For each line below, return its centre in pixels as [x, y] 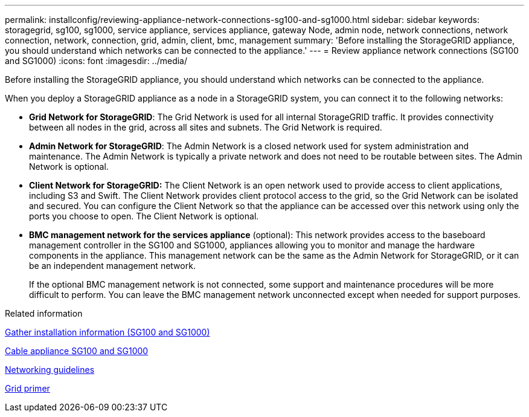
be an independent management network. [112, 266]
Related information [44, 313]
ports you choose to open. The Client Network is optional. [144, 216]
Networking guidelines [50, 370]
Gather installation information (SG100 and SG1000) [107, 332]
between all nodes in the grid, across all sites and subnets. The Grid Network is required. [206, 127]
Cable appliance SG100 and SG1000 [77, 351]
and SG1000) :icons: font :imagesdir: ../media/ [96, 61]
